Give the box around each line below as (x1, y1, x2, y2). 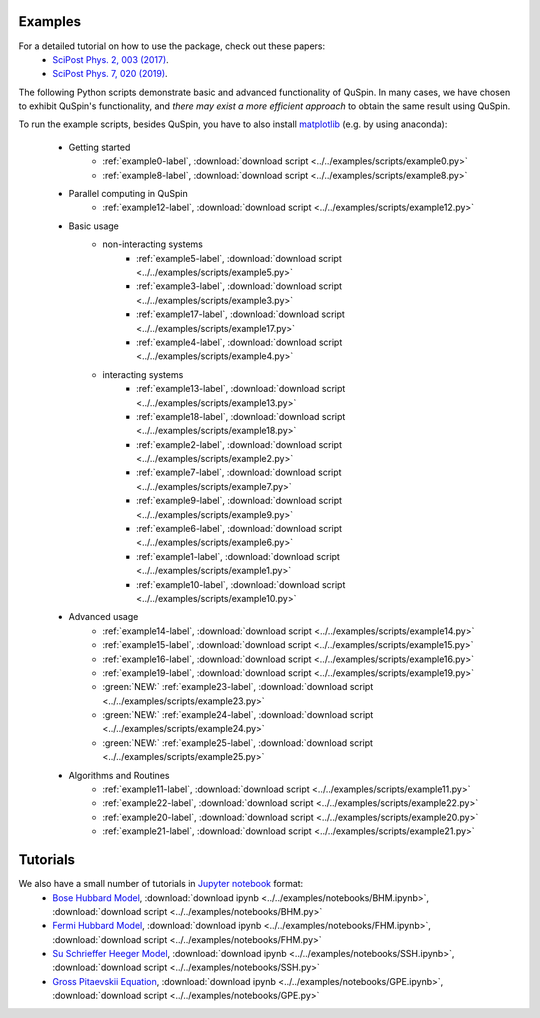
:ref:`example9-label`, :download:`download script (136, 495, 343, 507)
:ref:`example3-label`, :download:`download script (136, 280, 343, 292)
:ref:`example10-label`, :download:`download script (136, 578, 346, 590)
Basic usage (68, 220, 120, 232)
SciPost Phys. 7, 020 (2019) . (52, 68, 169, 80)
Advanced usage (68, 611, 139, 623)
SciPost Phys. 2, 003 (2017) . (52, 53, 169, 65)
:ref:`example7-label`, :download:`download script (136, 466, 342, 479)
